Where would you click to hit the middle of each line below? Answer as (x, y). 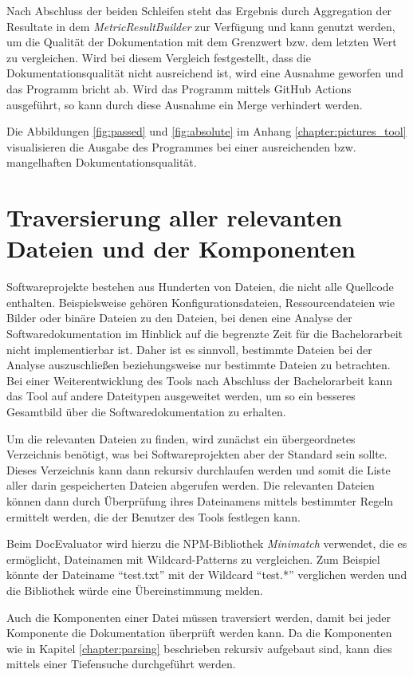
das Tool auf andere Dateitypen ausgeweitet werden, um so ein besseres (181, 396)
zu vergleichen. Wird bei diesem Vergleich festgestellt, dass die (159, 57)
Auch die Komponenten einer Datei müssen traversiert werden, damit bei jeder (199, 617)
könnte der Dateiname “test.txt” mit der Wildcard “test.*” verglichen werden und (207, 575)
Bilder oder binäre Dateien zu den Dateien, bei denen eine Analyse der (179, 318)
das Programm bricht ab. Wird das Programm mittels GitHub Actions (179, 88)
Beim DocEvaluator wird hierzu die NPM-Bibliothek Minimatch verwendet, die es (207, 543)
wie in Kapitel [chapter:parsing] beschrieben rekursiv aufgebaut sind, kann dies (199, 648)
